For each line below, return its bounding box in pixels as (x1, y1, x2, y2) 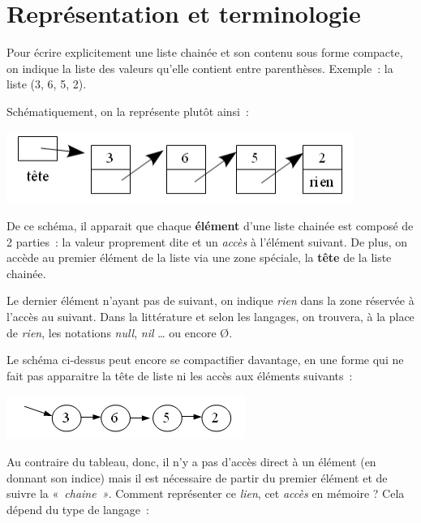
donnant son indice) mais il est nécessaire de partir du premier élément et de (6, 469, 388, 486)
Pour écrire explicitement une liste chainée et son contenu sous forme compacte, (6, 44, 403, 61)
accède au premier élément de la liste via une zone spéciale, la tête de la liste (6, 249, 392, 266)
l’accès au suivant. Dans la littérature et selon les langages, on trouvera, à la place (6, 308, 415, 325)
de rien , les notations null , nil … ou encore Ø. (6, 324, 233, 341)
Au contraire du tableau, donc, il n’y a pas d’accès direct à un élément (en (6, 453, 376, 470)
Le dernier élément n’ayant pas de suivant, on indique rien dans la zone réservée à (6, 292, 415, 309)
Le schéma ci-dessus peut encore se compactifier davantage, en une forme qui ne (6, 351, 404, 368)
